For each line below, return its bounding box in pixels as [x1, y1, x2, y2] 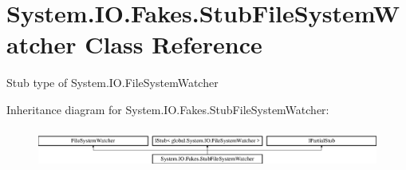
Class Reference [85, 28, 262, 61]
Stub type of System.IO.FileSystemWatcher [6, 74, 219, 91]
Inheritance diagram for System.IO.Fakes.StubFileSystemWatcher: [6, 101, 329, 117]
